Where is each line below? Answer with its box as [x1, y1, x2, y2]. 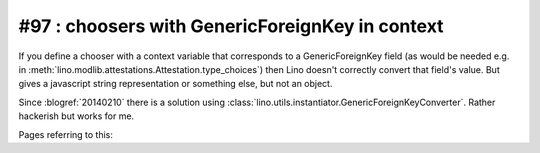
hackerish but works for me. [18, 110, 135, 122]
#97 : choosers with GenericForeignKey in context [18, 15, 444, 37]
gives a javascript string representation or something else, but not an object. [18, 78, 333, 90]
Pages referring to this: [18, 128, 114, 140]
